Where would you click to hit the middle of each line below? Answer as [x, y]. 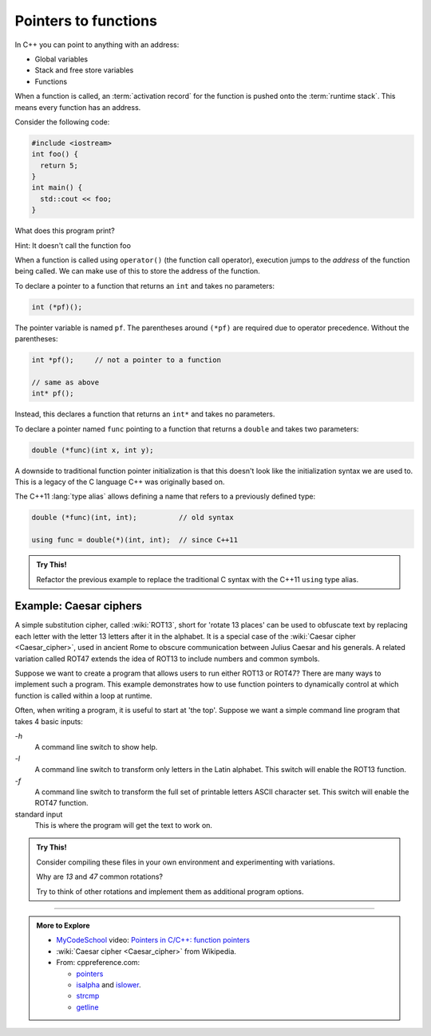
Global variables [61, 59]
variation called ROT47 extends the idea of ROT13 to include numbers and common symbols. [167, 659]
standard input [39, 814]
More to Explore [63, 926]
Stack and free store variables [84, 70]
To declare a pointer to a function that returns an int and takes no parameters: [145, 286]
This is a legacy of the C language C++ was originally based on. [120, 482]
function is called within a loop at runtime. [83, 695]
